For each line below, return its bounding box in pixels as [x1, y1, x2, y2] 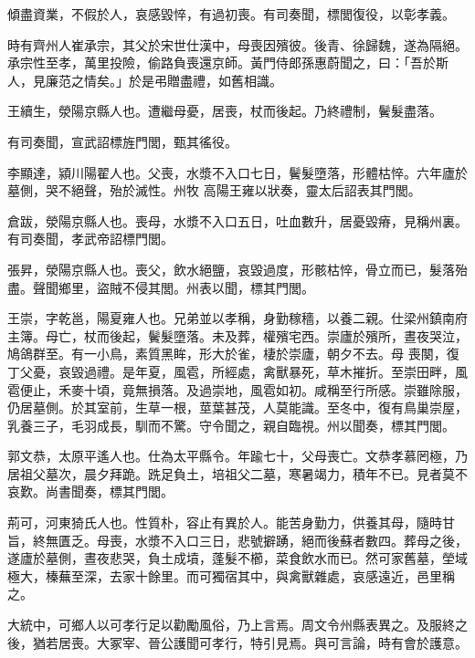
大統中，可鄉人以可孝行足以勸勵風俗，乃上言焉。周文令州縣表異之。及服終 [7, 615, 455, 634]
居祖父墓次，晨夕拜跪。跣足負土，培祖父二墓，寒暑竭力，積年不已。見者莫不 [7, 464, 468, 483]
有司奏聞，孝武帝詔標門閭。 [7, 229, 174, 248]
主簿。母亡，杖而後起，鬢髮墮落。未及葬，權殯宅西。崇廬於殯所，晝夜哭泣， [7, 326, 468, 345]
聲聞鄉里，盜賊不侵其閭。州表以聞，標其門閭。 [32, 277, 314, 297]
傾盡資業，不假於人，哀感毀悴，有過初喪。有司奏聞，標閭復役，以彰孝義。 [7, 5, 455, 23]
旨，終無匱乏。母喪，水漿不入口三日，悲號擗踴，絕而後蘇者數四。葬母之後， [7, 530, 468, 549]
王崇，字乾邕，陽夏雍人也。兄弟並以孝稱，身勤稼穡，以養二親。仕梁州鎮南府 [7, 308, 468, 328]
